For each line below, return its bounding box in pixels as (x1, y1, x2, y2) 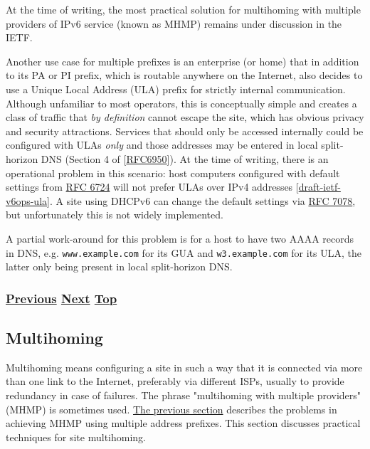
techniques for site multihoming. (6, 429, 146, 444)
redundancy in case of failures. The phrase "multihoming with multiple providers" (6, 387, 361, 402)
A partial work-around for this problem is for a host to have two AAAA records (6, 231, 354, 245)
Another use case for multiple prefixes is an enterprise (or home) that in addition (6, 53, 359, 68)
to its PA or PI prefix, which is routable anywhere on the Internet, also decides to (6, 68, 363, 83)
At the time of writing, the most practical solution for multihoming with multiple (6, 2, 361, 16)
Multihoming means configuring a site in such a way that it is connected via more (6, 359, 363, 374)
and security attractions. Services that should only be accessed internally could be (6, 123, 364, 138)
